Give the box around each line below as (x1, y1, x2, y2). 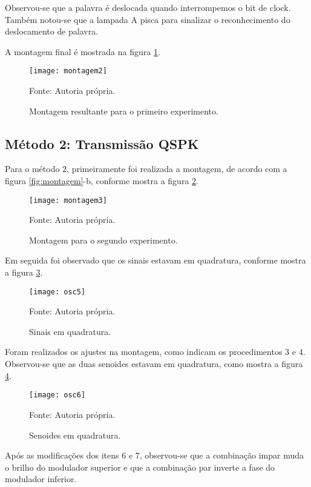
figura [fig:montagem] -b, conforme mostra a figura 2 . (5, 174, 198, 187)
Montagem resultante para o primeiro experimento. (29, 104, 218, 117)
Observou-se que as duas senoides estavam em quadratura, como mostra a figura (5, 357, 303, 370)
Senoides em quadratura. (29, 428, 121, 441)
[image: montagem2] (29, 67, 107, 76)
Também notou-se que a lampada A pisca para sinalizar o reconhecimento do (5, 13, 290, 25)
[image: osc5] (29, 287, 86, 296)
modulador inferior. (5, 472, 77, 485)
